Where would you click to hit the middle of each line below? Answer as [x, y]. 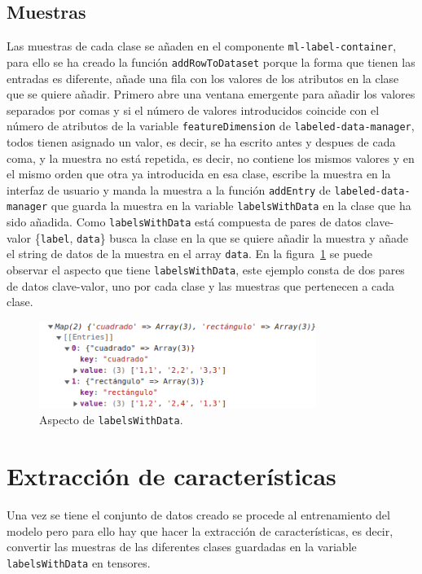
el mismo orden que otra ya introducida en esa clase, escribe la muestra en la [199, 174]
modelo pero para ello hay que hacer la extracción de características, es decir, [200, 530]
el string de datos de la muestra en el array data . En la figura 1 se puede [189, 254]
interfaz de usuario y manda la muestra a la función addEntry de [169, 189]
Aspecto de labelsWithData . [111, 420]
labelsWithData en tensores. [79, 562]
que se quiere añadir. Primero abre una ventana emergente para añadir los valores [211, 94]
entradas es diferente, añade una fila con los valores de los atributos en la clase [203, 78]
